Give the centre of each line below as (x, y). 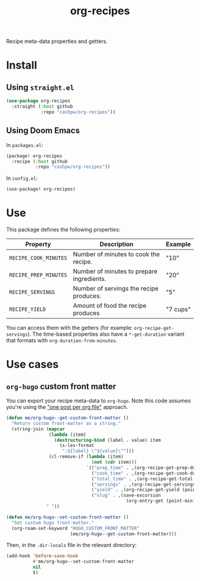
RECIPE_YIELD (28, 310)
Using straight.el (40, 87)
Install (22, 65)
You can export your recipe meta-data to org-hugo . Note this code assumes (99, 401)
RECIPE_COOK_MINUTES (38, 258)
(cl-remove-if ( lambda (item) (86, 457)
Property (38, 244)
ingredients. (89, 279)
